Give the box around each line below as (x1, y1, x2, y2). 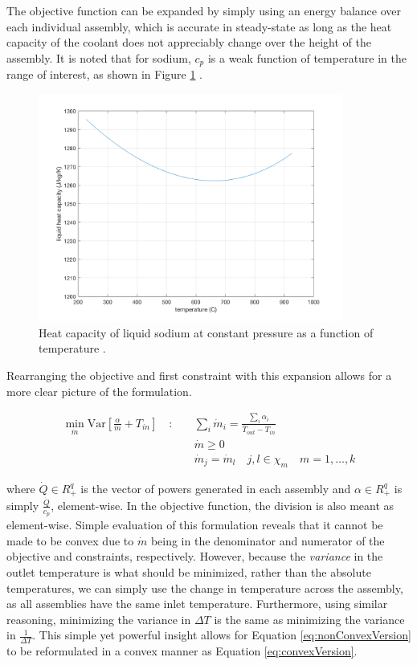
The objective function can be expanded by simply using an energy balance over (6, 2, 402, 18)
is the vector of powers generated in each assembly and (80, 479, 351, 496)
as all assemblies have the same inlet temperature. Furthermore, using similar (6, 595, 388, 612)
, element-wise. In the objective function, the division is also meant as (51, 496, 395, 513)
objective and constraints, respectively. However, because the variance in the (6, 548, 383, 565)
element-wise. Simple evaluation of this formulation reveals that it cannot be (6, 516, 383, 533)
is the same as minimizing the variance (214, 610, 405, 627)
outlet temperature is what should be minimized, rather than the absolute (6, 563, 371, 580)
